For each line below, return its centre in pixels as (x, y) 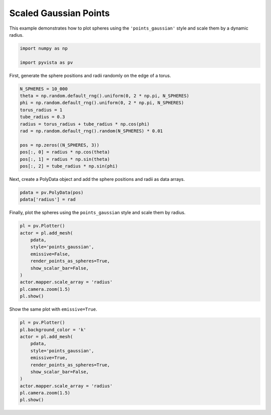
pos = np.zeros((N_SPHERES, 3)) (60, 145)
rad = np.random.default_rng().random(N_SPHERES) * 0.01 (91, 131)
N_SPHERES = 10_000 (44, 89)
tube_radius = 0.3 (42, 117)
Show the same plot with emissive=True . (53, 309)
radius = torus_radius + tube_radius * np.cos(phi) (85, 124)
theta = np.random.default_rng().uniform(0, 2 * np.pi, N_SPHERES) (105, 96)
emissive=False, (50, 254)
